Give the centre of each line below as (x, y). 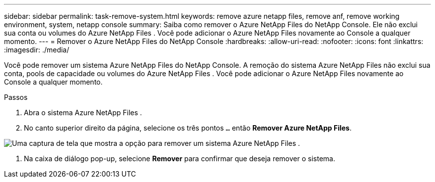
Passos (16, 97)
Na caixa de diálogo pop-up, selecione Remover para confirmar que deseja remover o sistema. (180, 159)
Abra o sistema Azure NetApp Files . (83, 113)
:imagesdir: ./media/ (37, 50)
